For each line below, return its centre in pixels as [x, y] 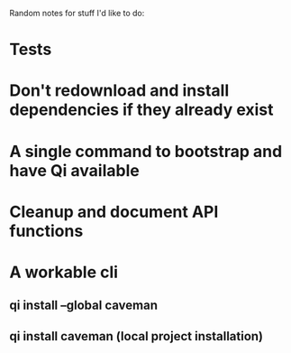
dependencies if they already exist [141, 110]
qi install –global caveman [83, 306]
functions [46, 231]
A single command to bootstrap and [146, 151]
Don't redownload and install [119, 91]
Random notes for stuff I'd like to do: [77, 13]
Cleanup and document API [114, 212]
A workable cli [64, 272]
